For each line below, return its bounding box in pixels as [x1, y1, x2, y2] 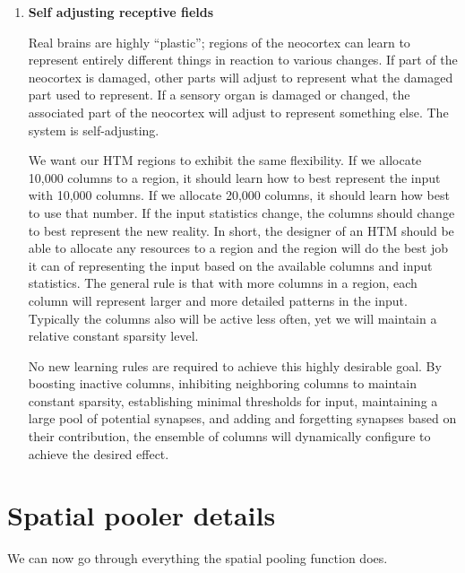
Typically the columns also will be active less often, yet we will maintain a [28, 308, 437, 327]
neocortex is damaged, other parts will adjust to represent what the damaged [28, 67, 453, 86]
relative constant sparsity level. [28, 326, 199, 345]
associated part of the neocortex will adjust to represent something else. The [28, 102, 449, 121]
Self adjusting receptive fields [28, 3, 214, 21]
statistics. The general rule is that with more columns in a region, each [28, 273, 418, 292]
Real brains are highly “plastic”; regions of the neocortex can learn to [28, 32, 410, 51]
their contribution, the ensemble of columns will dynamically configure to [28, 427, 431, 446]
